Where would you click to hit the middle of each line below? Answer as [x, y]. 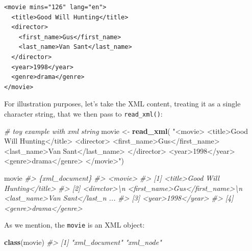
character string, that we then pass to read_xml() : [83, 113]
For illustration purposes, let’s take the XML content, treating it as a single [122, 104]
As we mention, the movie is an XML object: [74, 225]
